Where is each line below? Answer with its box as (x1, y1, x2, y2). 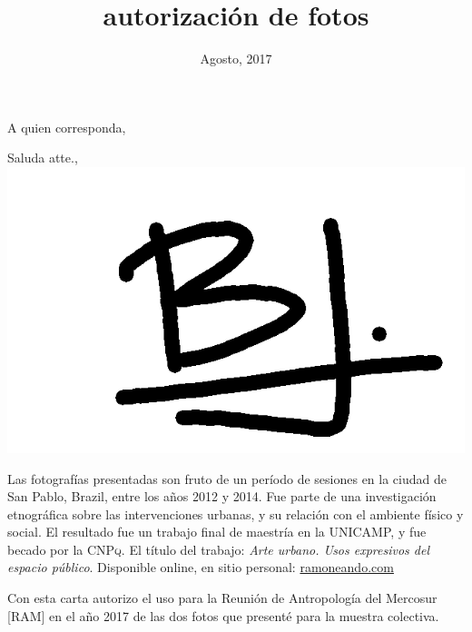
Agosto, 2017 (200, 49, 272, 68)
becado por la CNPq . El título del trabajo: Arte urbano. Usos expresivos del (7, 539, 430, 558)
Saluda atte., (7, 148, 78, 167)
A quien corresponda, (7, 117, 126, 136)
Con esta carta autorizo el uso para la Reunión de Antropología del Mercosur (7, 588, 438, 607)
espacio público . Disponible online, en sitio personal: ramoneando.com (7, 558, 394, 577)
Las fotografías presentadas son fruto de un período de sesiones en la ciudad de (7, 469, 447, 488)
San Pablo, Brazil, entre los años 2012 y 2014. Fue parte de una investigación (7, 487, 437, 506)
